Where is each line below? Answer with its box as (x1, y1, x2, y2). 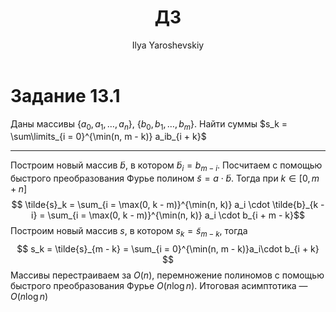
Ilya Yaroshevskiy (131, 39, 205, 51)
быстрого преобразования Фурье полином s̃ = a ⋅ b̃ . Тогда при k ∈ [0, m (10, 172, 320, 185)
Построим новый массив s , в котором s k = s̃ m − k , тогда (10, 225, 248, 240)
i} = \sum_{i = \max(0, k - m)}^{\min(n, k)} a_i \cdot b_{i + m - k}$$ (31, 209, 305, 221)
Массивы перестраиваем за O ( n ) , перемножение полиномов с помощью (10, 269, 325, 281)
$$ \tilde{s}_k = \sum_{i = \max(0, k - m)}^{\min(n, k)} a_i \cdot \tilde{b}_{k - (11, 199, 325, 211)
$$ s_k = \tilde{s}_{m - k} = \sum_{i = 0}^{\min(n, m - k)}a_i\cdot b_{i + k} (16, 243, 320, 255)
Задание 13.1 (10, 84, 121, 107)
